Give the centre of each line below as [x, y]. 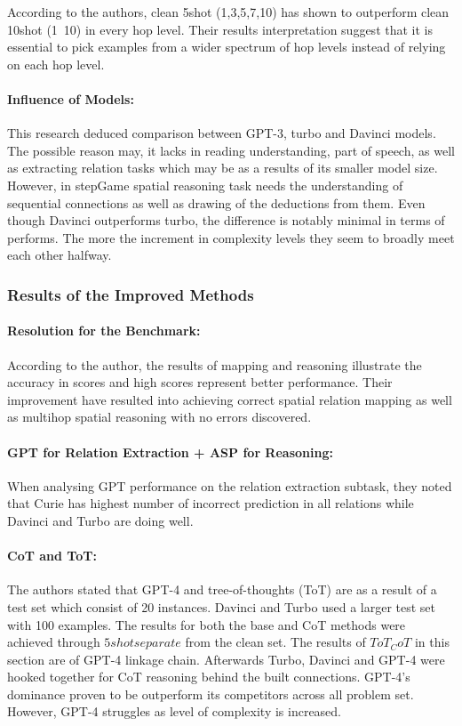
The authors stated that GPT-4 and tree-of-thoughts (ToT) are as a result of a [222, 589]
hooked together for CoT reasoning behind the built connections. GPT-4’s [209, 677]
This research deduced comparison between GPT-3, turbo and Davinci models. [222, 133]
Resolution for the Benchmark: [104, 331]
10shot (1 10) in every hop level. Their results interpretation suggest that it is [220, 29]
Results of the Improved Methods [131, 294]
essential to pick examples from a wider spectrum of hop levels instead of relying [227, 47]
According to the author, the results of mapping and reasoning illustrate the [215, 364]
